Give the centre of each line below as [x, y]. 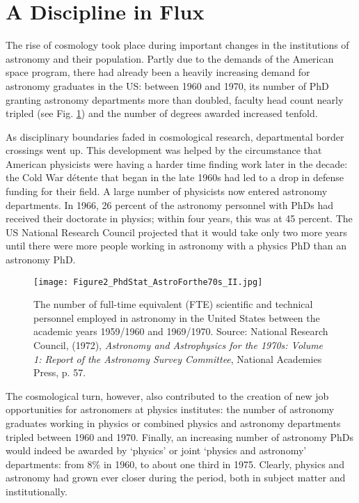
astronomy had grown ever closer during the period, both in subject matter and [176, 478]
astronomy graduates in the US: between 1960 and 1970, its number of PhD [167, 85]
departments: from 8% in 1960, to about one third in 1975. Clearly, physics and [175, 464]
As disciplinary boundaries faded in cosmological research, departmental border [175, 136]
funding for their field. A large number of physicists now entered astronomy [167, 191]
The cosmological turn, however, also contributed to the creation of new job [167, 395]
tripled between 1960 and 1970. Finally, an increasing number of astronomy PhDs [179, 436]
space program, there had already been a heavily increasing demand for [158, 72]
